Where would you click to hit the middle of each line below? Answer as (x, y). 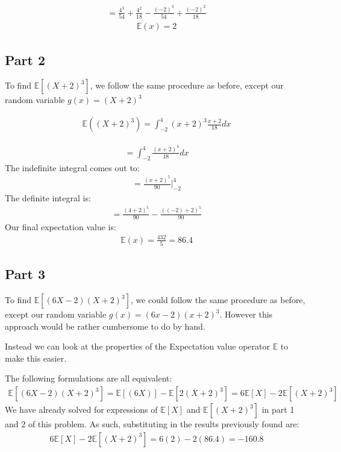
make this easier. (36, 358)
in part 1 (278, 410)
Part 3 (25, 274)
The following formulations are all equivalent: (89, 378)
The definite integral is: (48, 198)
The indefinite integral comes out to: (72, 167)
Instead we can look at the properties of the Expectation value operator (137, 346)
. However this (246, 314)
